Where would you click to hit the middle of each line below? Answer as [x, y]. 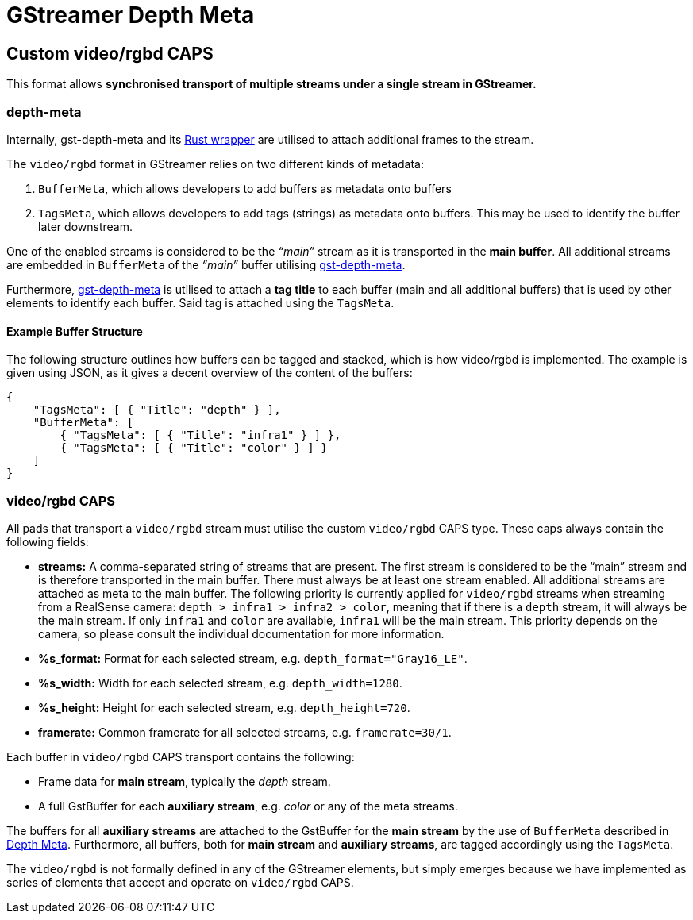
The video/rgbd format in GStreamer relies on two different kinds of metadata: [215, 164]
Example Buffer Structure [75, 331]
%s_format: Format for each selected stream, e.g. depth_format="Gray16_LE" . [253, 658]
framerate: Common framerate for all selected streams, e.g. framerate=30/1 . [245, 732]
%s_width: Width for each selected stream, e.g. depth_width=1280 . [220, 683]
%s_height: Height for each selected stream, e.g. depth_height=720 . [224, 707]
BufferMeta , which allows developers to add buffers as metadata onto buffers [245, 188]
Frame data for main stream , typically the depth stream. [185, 781]
